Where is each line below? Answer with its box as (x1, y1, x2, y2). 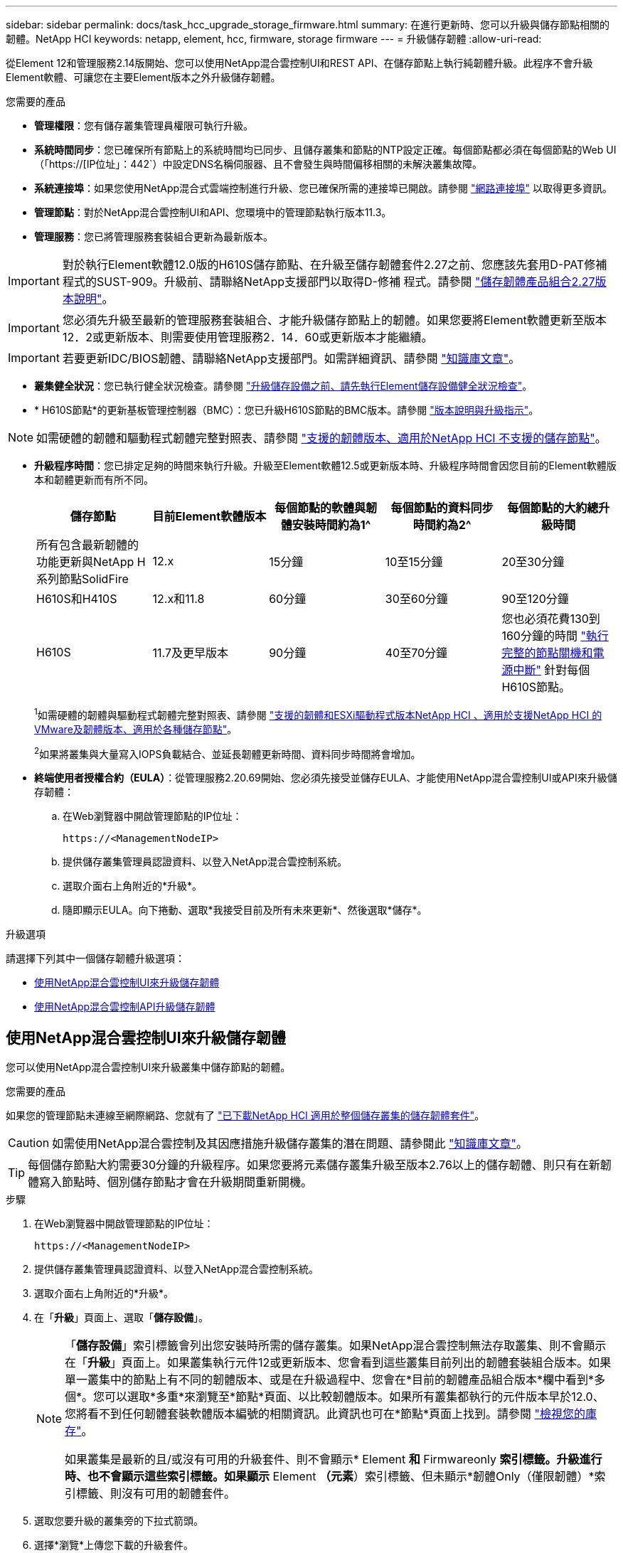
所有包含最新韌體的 (36, 538, 139, 552)
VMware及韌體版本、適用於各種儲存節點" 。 (34, 722, 238, 735)
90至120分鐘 (501, 592, 569, 606)
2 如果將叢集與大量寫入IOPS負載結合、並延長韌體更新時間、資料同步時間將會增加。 (34, 745, 421, 760)
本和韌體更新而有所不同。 (34, 474, 154, 486)
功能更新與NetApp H (36, 555, 146, 569)
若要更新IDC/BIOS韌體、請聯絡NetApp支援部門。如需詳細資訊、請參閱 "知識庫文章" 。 (62, 351, 521, 365)
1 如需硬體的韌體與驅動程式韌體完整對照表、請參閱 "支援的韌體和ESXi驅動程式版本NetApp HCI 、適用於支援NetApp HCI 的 (34, 707, 602, 721)
